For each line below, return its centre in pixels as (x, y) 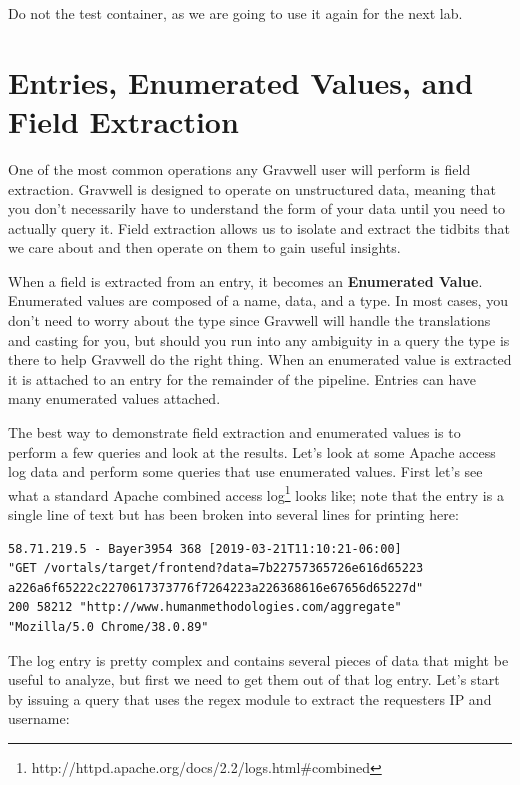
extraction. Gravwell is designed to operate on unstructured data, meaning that (252, 188)
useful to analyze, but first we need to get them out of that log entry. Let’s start (254, 679)
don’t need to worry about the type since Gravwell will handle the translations (249, 320)
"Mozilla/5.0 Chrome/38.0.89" (108, 627)
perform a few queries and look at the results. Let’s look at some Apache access (252, 451)
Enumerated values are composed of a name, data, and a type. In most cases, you (258, 300)
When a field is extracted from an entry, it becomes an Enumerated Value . (245, 280)
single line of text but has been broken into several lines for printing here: (233, 514)
